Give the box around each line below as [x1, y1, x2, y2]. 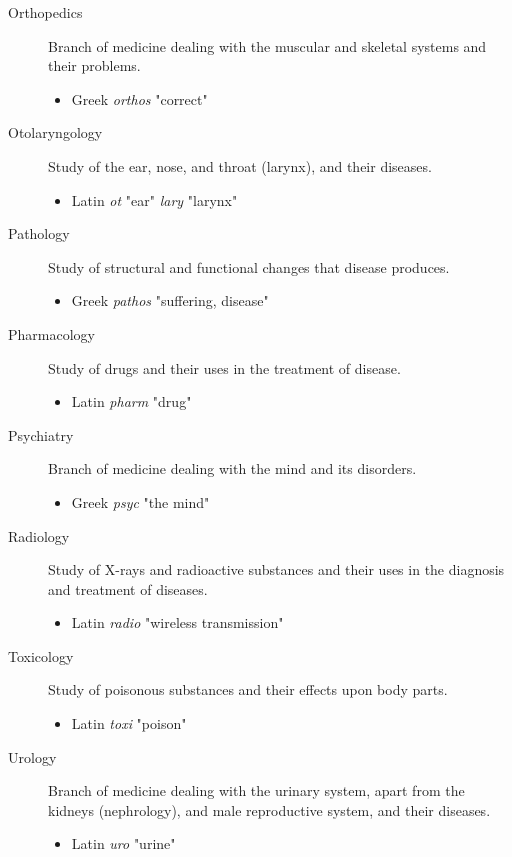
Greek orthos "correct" [71, 88, 208, 109]
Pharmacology [8, 323, 95, 344]
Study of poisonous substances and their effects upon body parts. [48, 679, 448, 700]
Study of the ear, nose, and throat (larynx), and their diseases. [48, 155, 432, 176]
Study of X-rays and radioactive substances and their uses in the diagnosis [48, 559, 505, 580]
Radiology [8, 525, 70, 546]
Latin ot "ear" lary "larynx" [71, 189, 238, 210]
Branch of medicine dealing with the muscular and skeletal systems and [48, 35, 487, 56]
